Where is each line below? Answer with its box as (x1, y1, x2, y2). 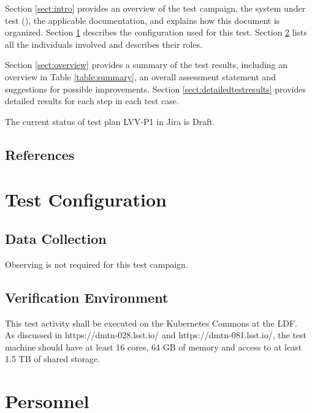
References (5, 145, 75, 164)
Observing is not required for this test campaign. (5, 257, 188, 270)
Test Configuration (5, 187, 167, 212)
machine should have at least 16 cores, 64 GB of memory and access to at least (5, 340, 302, 353)
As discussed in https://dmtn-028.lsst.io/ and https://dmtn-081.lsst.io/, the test (5, 328, 307, 341)
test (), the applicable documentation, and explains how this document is (5, 13, 280, 26)
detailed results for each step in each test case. (5, 94, 179, 107)
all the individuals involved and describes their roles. (5, 37, 203, 50)
